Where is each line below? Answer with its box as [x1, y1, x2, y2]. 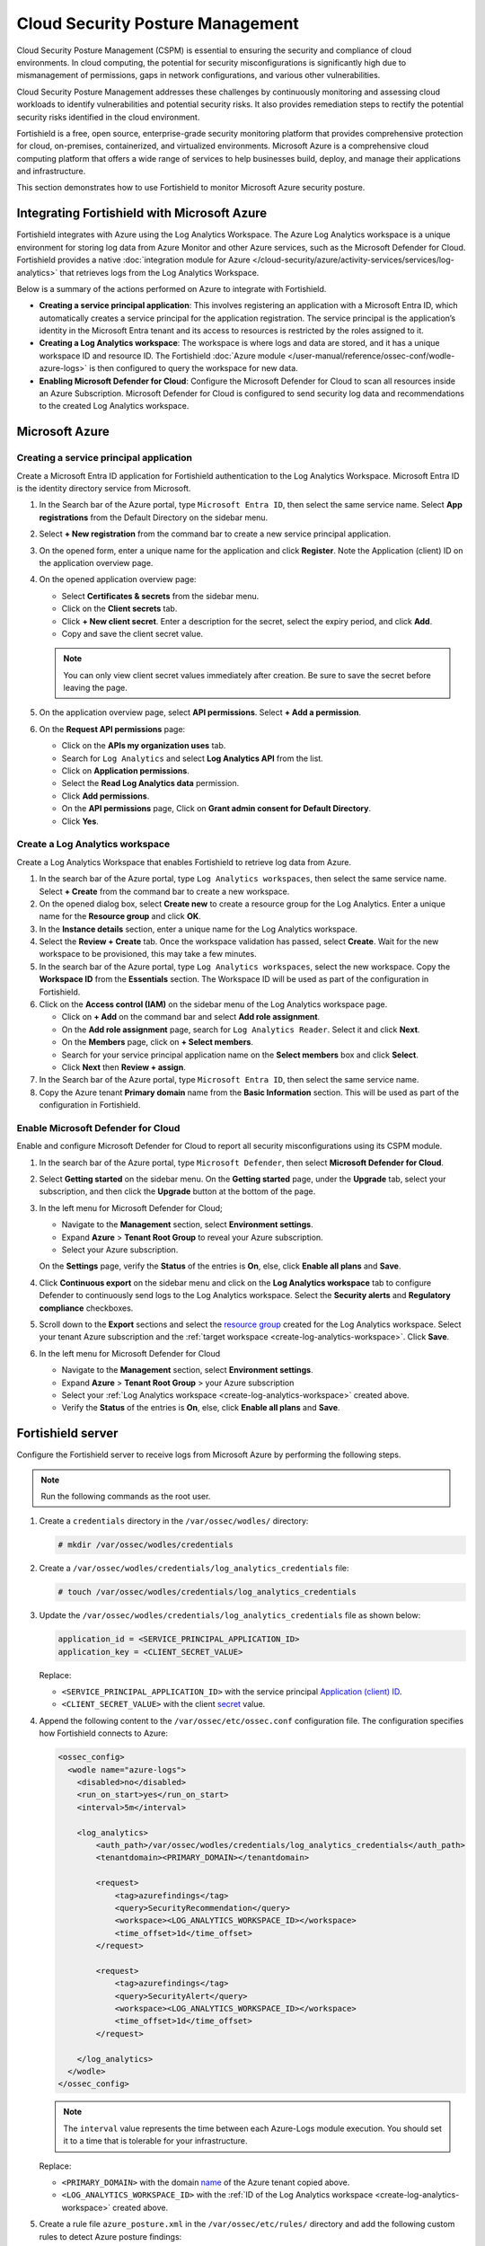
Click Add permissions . [61, 791, 150, 801]
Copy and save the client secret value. [61, 628, 204, 639]
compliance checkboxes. [39, 1303, 134, 1313]
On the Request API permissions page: [39, 723, 186, 734]
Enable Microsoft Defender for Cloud [16, 1121, 181, 1134]
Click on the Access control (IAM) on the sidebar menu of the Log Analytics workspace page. [39, 999, 388, 1010]
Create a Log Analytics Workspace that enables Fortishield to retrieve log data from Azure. [16, 856, 352, 867]
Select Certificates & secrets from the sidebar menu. [61, 590, 260, 601]
